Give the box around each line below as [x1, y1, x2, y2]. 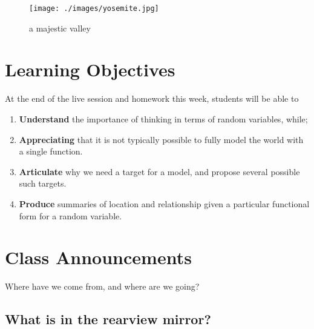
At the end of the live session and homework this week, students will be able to [5, 92, 299, 105]
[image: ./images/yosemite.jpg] [29, 4, 159, 13]
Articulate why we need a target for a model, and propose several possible [19, 165, 300, 178]
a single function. [19, 145, 83, 158]
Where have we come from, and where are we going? [5, 280, 200, 293]
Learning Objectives [5, 57, 175, 82]
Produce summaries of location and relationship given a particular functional [19, 197, 310, 210]
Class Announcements [5, 245, 192, 270]
